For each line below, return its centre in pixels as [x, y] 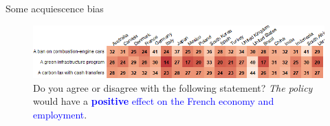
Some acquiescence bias [55, 8]
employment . [60, 115]
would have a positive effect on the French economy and [154, 101]
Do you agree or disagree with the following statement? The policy [173, 87]
